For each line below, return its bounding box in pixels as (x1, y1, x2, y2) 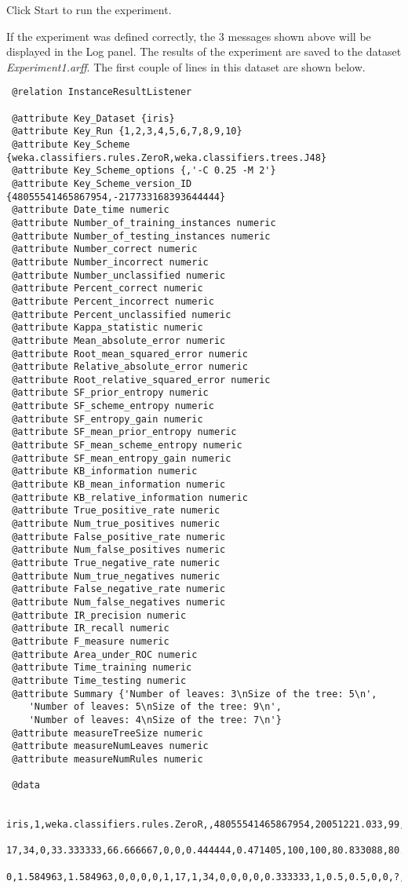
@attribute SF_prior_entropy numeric (12, 387, 209, 399)
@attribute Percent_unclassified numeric (12, 309, 231, 320)
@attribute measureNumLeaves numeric (12, 740, 209, 752)
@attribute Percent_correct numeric (12, 283, 203, 294)
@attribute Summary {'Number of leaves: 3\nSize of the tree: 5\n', (12, 688, 377, 700)
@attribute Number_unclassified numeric (12, 269, 226, 281)
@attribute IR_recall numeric (12, 623, 169, 634)
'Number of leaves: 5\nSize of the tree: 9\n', (28, 701, 282, 713)
